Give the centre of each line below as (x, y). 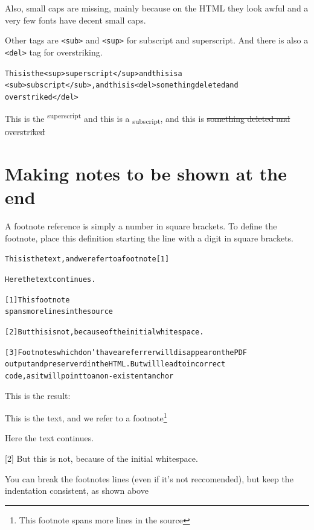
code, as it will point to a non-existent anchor (89, 376)
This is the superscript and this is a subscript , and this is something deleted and (148, 118)
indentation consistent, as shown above (77, 490)
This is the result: (38, 395)
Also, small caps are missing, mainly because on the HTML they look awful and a (157, 8)
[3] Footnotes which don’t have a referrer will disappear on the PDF (126, 352)
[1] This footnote (37, 300)
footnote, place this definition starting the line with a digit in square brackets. (149, 238)
